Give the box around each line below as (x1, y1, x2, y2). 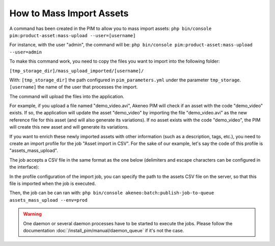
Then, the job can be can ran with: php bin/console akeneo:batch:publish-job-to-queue (9, 190, 214, 196)
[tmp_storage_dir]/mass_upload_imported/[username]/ (9, 68, 144, 74)
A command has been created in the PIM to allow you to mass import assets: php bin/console (9, 25, 212, 32)
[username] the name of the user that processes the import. (9, 84, 138, 90)
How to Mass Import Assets (9, 8, 129, 19)
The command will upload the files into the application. (9, 93, 124, 99)
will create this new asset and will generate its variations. (9, 124, 129, 130)
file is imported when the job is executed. (9, 180, 96, 187)
